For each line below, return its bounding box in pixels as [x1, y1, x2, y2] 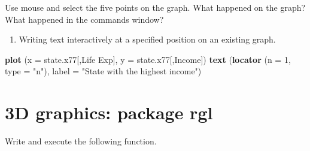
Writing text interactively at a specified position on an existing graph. [19, 33, 276, 46]
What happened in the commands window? [5, 13, 164, 25]
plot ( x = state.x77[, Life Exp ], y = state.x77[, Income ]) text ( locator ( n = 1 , [5, 53, 291, 65]
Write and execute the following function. [5, 135, 157, 147]
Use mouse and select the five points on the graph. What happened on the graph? [5, 1, 306, 13]
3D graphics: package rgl [5, 100, 213, 125]
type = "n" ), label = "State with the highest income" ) [5, 65, 202, 77]
